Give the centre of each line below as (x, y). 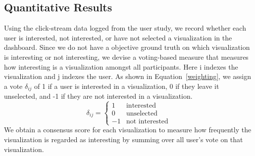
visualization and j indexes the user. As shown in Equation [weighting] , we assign (127, 76)
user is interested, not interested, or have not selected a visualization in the (118, 37)
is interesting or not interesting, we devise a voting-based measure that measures (126, 57)
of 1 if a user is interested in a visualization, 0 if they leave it (127, 86)
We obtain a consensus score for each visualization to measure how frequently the (128, 130)
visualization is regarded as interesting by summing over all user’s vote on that (124, 139)
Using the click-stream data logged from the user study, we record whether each (125, 28)
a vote (13, 86)
